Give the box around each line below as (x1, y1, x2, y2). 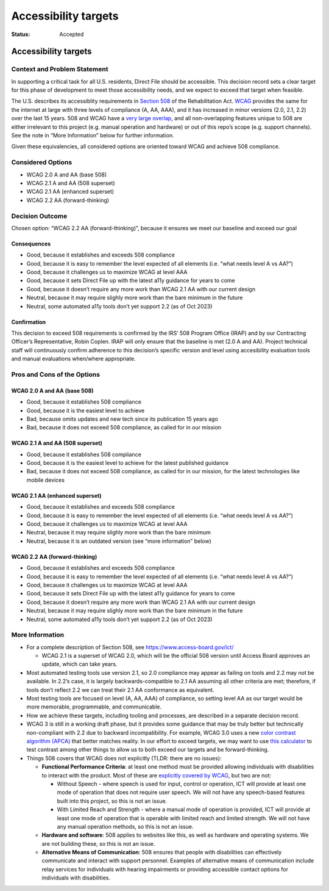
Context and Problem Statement (11, 65, 108, 73)
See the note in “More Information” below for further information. (11, 132, 174, 139)
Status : (11, 31, 30, 38)
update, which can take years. (41, 660, 118, 668)
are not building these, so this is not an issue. (41, 840, 155, 847)
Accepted (59, 31, 84, 38)
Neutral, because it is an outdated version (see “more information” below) (26, 537, 211, 545)
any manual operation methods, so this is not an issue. (57, 823, 194, 830)
